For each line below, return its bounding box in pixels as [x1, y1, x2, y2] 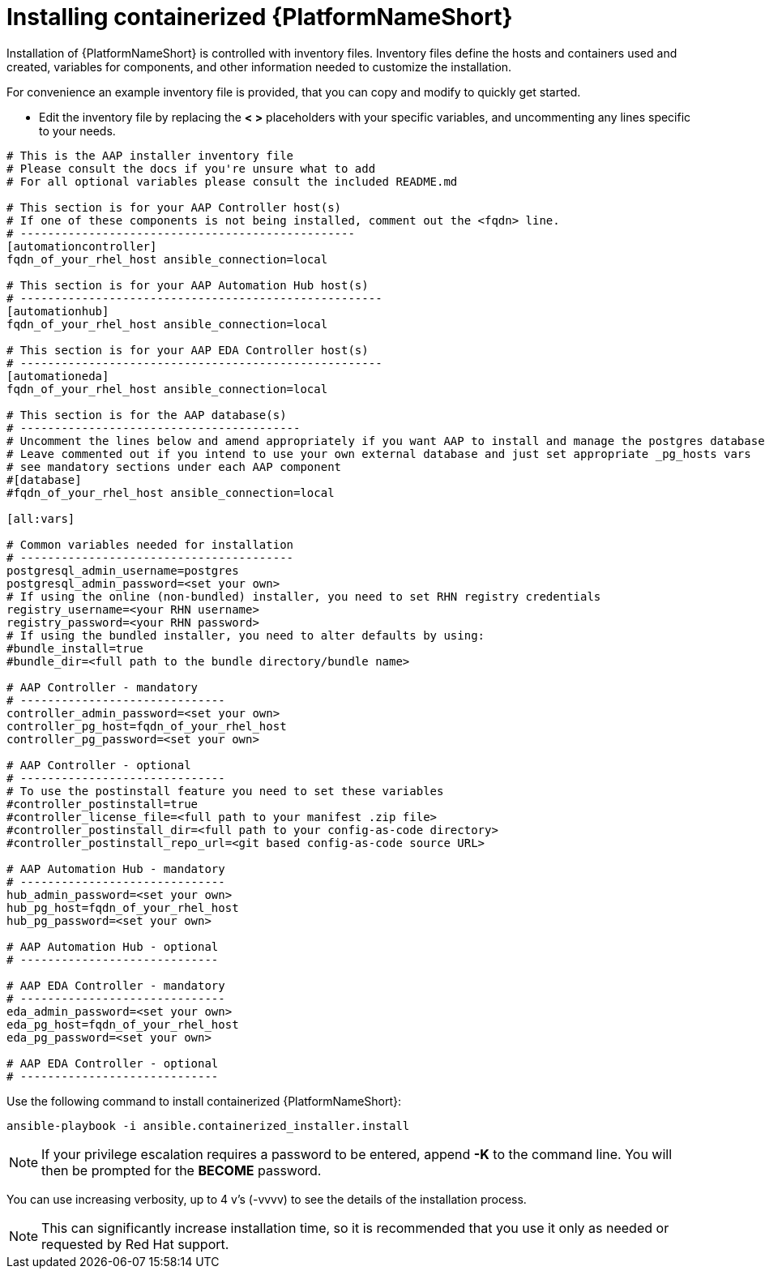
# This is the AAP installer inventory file [6, 148, 294, 162]
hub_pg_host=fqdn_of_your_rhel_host [6, 901, 239, 914]
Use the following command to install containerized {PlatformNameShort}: [6, 1093, 402, 1108]
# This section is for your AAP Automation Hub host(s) [6, 278, 369, 292]
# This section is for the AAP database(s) [6, 408, 287, 421]
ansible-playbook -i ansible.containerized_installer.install [6, 1119, 410, 1132]
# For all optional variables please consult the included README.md [6, 174, 458, 188]
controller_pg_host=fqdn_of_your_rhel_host [6, 719, 287, 733]
